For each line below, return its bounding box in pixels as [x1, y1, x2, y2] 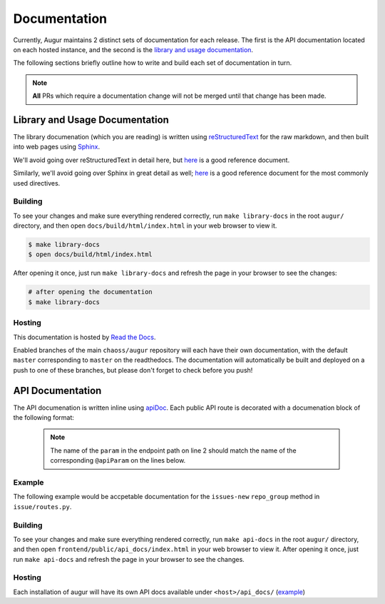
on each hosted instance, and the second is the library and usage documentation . [13, 45, 253, 54]
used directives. [13, 178, 61, 187]
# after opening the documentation [28, 288, 153, 296]
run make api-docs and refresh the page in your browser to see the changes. [13, 555, 245, 563]
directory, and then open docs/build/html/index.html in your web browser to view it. [13, 221, 277, 230]
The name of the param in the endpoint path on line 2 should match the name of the [50, 446, 297, 455]
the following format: [13, 413, 75, 422]
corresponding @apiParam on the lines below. [50, 456, 186, 465]
